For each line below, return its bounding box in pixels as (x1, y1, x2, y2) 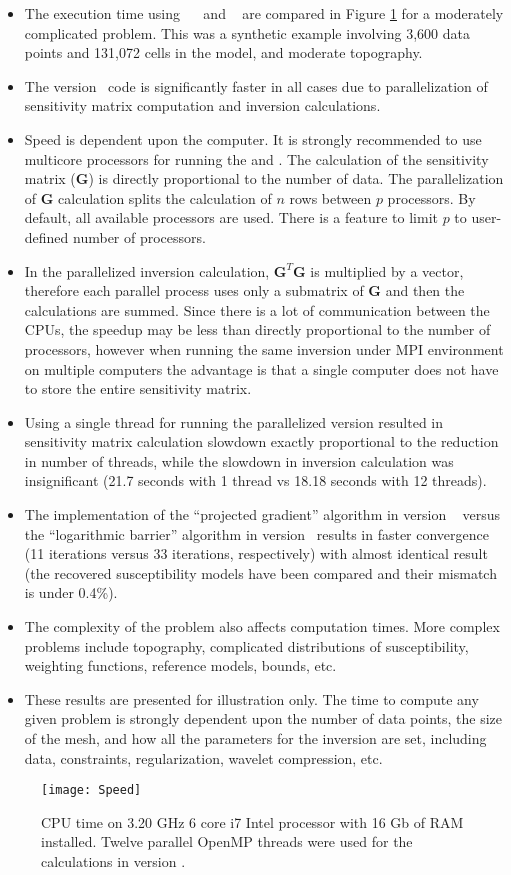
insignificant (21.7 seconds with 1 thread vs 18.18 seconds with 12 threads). (24, 470, 487, 491)
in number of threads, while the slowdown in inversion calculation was (24, 450, 454, 471)
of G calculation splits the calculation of (24, 187, 272, 208)
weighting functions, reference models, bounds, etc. (24, 655, 337, 676)
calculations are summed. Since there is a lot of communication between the (24, 299, 490, 320)
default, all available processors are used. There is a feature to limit (24, 207, 438, 228)
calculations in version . (41, 851, 186, 872)
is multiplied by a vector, (310, 260, 464, 281)
